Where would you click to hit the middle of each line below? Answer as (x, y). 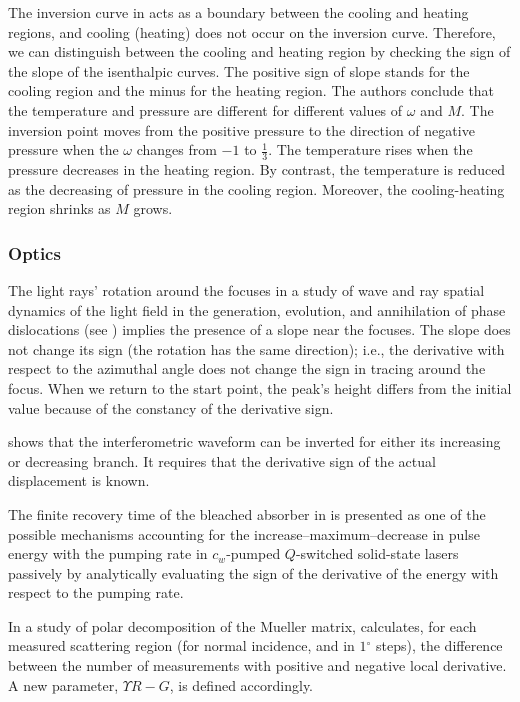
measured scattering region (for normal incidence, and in (181, 645)
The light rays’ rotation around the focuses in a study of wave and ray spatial (246, 289)
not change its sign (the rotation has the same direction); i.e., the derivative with (256, 348)
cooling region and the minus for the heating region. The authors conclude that (251, 90)
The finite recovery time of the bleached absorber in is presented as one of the (247, 513)
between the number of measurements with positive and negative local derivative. (257, 665)
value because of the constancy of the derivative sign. (171, 407)
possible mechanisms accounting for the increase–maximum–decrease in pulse (244, 533)
